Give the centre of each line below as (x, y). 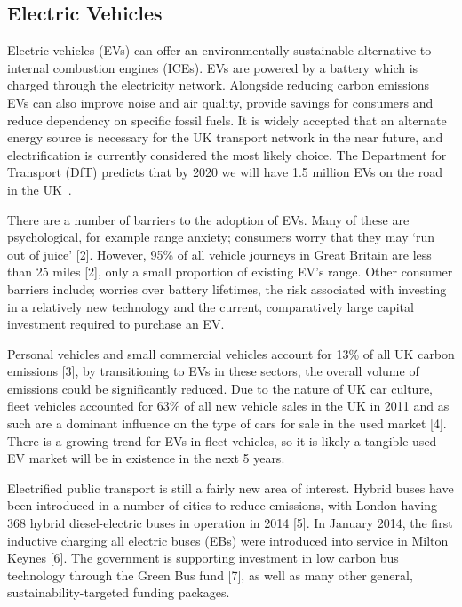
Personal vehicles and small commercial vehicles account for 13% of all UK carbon (231, 353)
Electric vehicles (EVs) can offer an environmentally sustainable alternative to (219, 50)
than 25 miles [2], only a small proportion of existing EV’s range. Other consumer (230, 272)
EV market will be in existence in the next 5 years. (146, 458)
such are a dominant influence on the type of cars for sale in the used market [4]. (227, 423)
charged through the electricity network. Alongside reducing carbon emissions (218, 85)
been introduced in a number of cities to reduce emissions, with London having (223, 505)
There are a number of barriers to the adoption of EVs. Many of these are (208, 219)
